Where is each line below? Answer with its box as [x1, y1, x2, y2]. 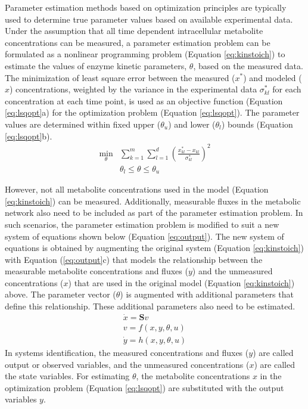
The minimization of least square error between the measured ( [5, 71, 235, 83]
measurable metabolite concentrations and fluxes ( [5, 265, 188, 277]
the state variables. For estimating [5, 370, 130, 382]
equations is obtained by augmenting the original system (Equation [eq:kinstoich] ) [5, 241, 304, 254]
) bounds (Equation [221, 117, 293, 130]
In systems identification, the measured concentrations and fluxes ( [5, 346, 249, 358]
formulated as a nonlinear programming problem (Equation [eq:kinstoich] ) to [5, 48, 285, 60]
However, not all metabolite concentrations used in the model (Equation [5, 183, 269, 196]
